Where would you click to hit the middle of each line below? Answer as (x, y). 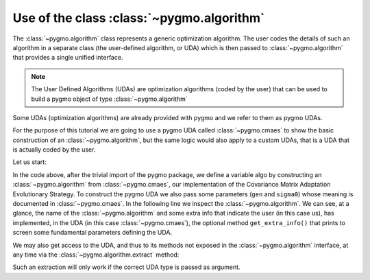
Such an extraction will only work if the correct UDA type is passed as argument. (126, 267)
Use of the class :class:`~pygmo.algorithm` (139, 18)
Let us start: (30, 162)
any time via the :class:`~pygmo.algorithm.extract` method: (96, 255)
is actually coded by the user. (54, 150)
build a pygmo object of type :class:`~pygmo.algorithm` (109, 99)
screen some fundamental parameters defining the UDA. (92, 233)
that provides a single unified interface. (68, 58)
